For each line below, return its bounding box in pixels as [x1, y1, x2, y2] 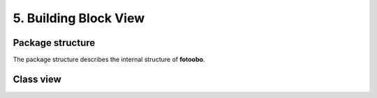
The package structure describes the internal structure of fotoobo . [13, 56, 205, 64]
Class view [13, 73, 62, 85]
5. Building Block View [13, 10, 145, 26]
